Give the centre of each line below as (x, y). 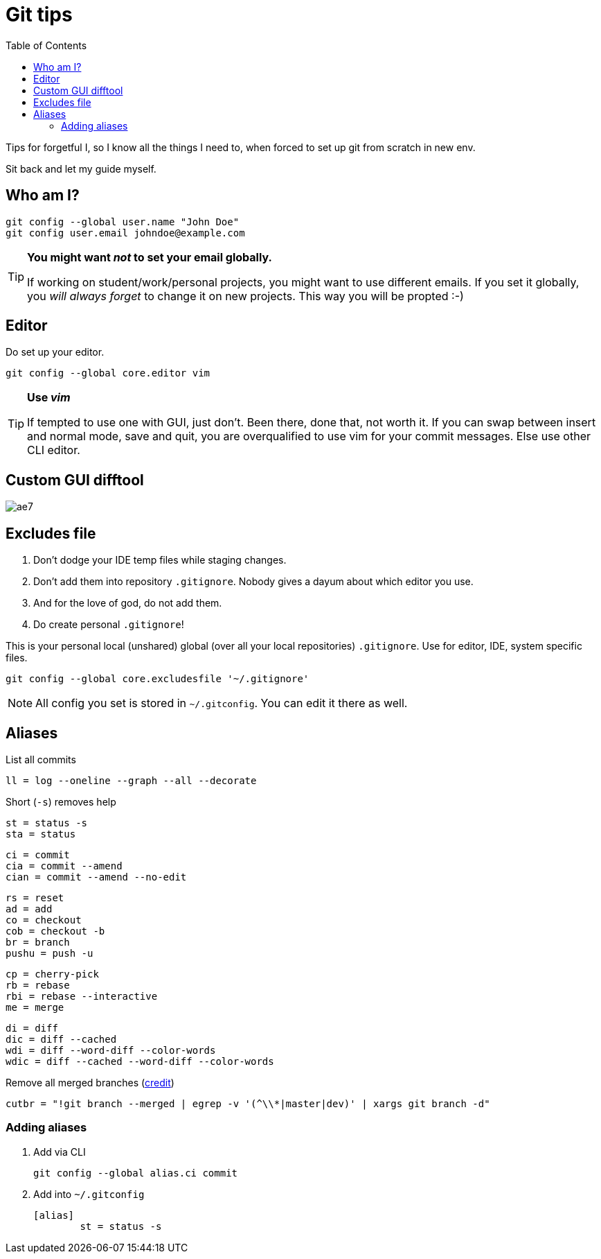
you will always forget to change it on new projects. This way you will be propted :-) (245, 296)
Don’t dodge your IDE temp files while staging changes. (160, 560)
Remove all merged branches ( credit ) (90, 1082)
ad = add (29, 909)
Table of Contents (46, 45)
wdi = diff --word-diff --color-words (111, 1050)
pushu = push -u (50, 953)
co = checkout (44, 920)
